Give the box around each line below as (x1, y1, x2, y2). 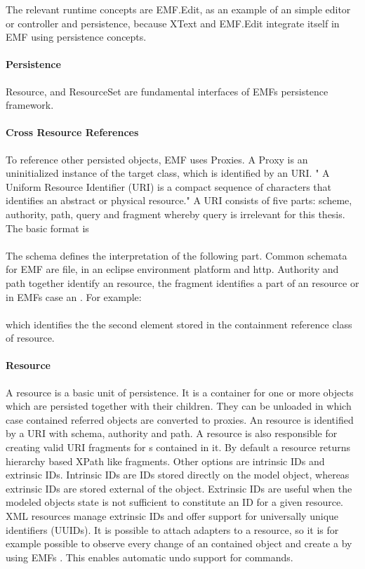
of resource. (6, 330, 55, 345)
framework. (6, 98, 54, 112)
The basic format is (6, 220, 89, 235)
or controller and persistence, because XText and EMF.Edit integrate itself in (6, 15, 340, 30)
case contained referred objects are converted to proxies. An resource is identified (6, 412, 354, 427)
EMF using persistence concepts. (6, 29, 147, 44)
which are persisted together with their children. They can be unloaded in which (6, 399, 352, 413)
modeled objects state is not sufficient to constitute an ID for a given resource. (6, 495, 343, 509)
